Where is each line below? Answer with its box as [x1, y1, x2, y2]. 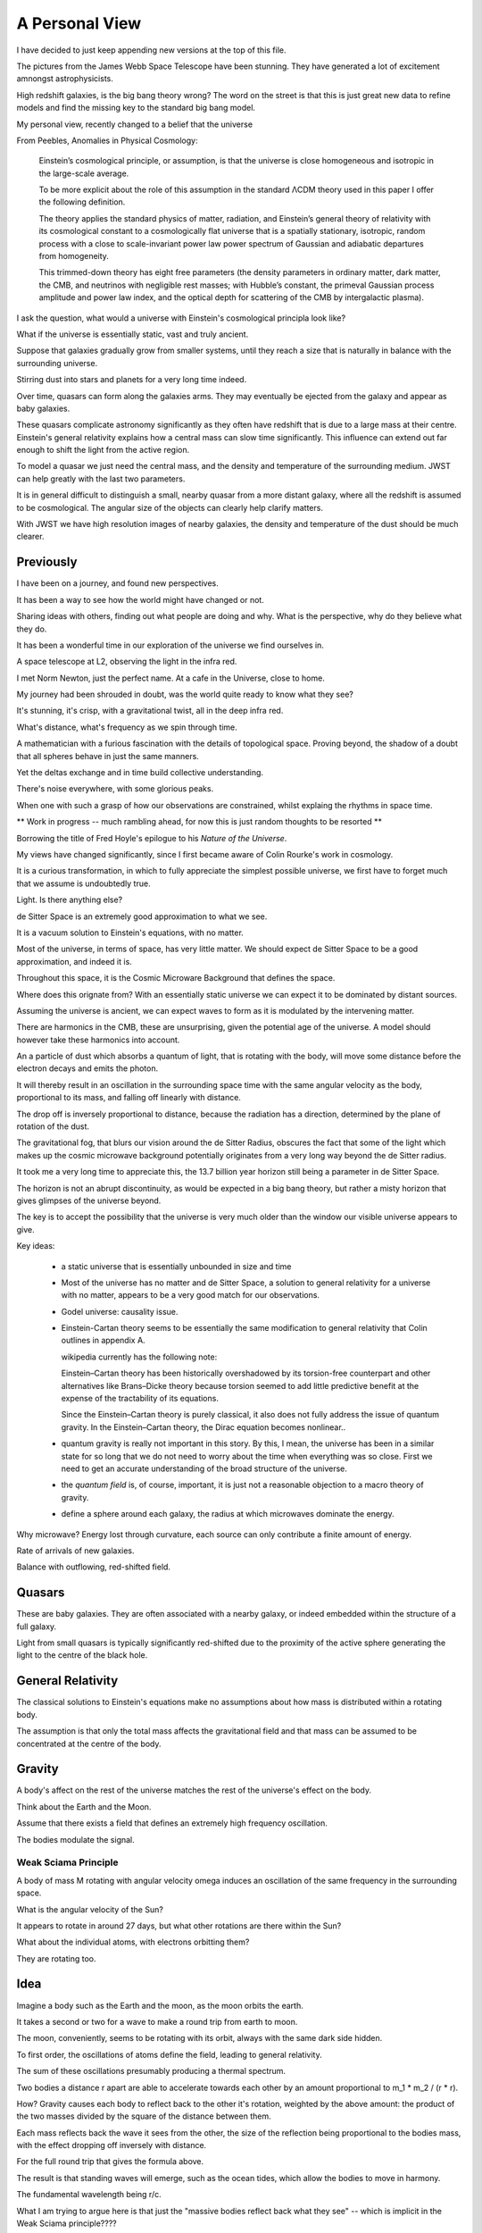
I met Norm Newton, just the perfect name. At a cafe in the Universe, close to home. [16, 673, 325, 683]
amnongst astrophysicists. [16, 73, 113, 84]
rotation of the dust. [16, 1121, 89, 1132]
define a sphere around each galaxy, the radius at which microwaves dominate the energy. [61, 1509, 395, 1519]
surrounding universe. [16, 357, 98, 368]
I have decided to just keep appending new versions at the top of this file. [16, 45, 287, 55]
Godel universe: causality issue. [61, 1306, 179, 1317]
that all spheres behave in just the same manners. [16, 750, 200, 761]
